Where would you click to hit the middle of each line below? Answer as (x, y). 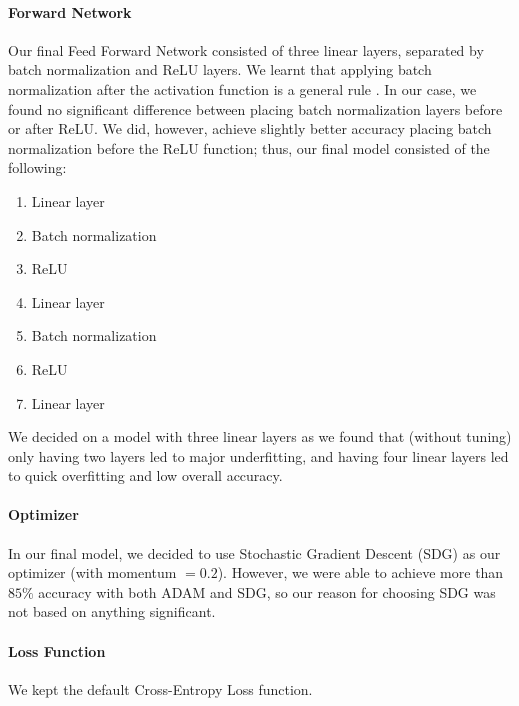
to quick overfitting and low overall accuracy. (145, 475)
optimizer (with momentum (92, 572)
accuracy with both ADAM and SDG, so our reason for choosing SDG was (267, 591)
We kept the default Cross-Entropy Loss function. (160, 688)
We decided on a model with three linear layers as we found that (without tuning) (260, 436)
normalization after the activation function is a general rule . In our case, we (242, 88)
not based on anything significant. (112, 611)
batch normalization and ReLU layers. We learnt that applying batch (220, 69)
